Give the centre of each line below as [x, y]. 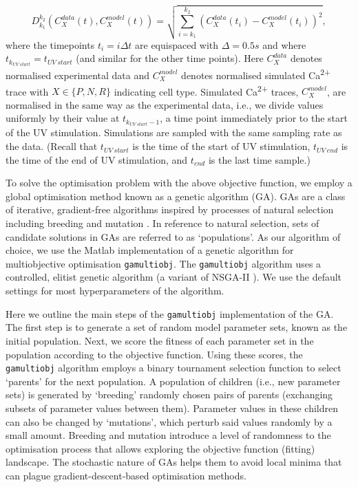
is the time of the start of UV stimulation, [221, 146]
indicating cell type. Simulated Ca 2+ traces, [206, 90]
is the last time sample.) [259, 159]
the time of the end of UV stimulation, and [97, 159]
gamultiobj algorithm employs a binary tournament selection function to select [173, 368]
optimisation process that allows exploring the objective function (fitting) [160, 448]
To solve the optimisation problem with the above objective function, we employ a [179, 183]
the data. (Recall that [52, 146]
